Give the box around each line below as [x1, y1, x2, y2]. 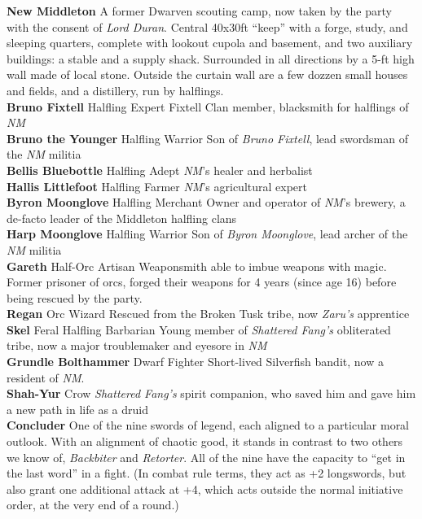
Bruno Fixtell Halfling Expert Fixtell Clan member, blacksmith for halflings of [7, 98, 409, 115]
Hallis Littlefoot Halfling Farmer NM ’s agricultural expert [7, 177, 308, 194]
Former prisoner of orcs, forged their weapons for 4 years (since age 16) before [7, 273, 397, 290]
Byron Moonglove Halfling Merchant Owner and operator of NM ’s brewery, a [7, 194, 406, 211]
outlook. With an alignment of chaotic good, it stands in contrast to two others [7, 433, 403, 450]
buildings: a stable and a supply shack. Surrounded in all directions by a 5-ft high [7, 50, 415, 67]
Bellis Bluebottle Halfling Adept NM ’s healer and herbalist [7, 161, 313, 178]
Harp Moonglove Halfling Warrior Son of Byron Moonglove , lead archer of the [7, 225, 408, 242]
